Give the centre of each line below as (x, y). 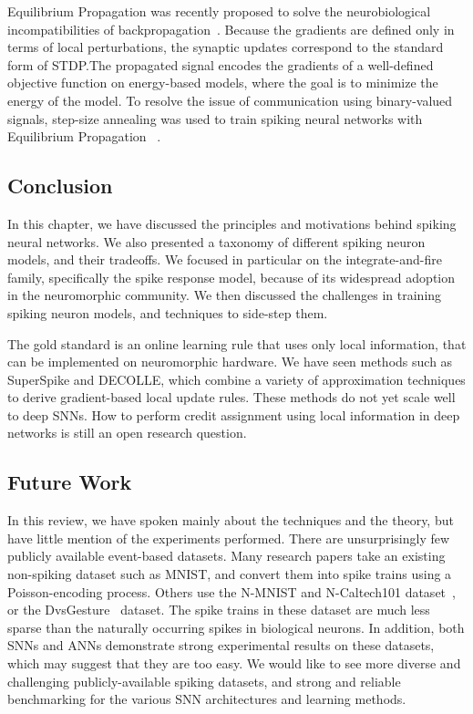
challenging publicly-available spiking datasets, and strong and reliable (204, 681)
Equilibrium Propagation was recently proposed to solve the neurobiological (219, 11)
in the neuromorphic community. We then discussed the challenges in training (225, 295)
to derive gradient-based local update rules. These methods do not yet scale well (231, 397)
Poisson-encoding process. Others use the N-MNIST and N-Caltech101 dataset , (231, 591)
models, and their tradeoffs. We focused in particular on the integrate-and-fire (225, 259)
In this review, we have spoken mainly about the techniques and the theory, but (231, 520)
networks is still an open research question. (127, 433)
